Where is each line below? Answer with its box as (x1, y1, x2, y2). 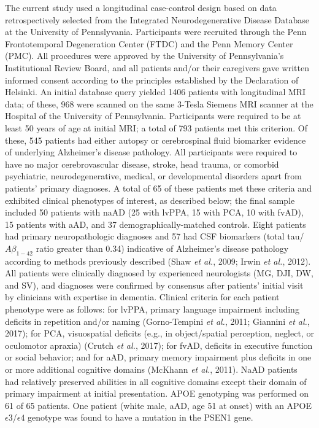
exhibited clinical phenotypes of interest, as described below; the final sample (5, 193, 295, 206)
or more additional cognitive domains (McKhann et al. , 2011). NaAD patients (5, 363, 298, 376)
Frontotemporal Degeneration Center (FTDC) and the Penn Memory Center (5, 37, 293, 50)
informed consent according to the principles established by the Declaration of (5, 73, 299, 86)
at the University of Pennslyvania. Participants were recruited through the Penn (5, 25, 307, 38)
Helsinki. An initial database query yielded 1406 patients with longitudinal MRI (5, 85, 306, 98)
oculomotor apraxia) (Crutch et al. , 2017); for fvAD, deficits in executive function (5, 338, 313, 351)
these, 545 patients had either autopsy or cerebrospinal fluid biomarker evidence (5, 133, 306, 146)
